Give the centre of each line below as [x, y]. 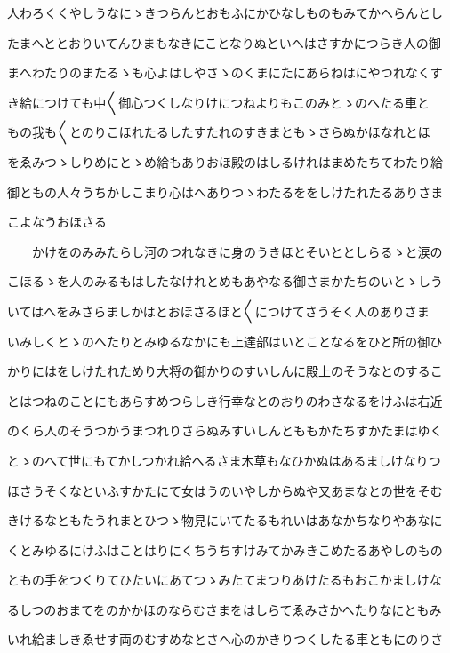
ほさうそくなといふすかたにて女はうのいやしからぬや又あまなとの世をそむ [225, 490]
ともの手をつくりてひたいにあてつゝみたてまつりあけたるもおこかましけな [225, 580]
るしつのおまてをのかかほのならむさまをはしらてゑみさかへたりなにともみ [225, 609]
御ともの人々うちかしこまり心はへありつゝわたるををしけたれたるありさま [225, 191]
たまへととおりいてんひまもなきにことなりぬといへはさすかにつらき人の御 [224, 42]
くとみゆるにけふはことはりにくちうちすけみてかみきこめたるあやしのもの [225, 549]
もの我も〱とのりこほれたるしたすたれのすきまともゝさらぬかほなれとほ [219, 132]
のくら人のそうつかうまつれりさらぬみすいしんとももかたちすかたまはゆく [225, 430]
